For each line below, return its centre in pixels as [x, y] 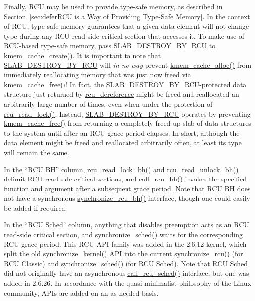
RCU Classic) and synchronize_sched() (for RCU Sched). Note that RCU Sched [126, 263]
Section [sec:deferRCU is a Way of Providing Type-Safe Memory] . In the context [127, 16]
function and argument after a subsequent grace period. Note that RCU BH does [127, 188]
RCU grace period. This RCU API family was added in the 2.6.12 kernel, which [125, 244]
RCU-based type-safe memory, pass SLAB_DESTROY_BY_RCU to [110, 45]
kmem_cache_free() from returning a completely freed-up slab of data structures [127, 123]
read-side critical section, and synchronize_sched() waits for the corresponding [123, 234]
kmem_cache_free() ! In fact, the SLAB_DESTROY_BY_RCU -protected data [125, 84]
